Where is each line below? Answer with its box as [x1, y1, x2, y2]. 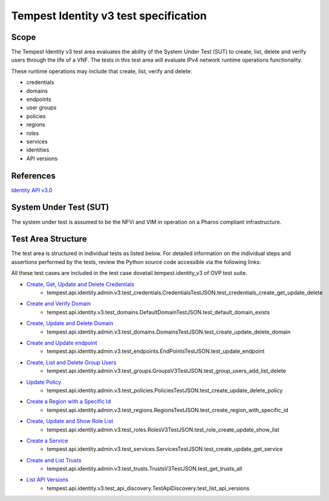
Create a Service [26, 437, 68, 444]
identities [26, 146, 50, 154]
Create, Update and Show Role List [26, 418, 114, 425]
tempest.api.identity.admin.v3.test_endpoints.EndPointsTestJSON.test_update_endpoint [47, 347, 265, 355]
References [11, 170, 56, 181]
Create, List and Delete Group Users [26, 358, 117, 366]
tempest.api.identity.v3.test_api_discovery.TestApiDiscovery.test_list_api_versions [47, 484, 250, 492]
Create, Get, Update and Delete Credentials [26, 280, 135, 288]
